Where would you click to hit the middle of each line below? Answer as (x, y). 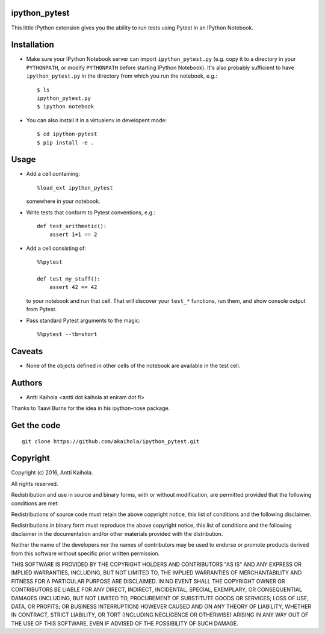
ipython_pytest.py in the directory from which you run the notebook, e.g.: (122, 76)
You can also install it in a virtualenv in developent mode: (97, 120)
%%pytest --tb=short (67, 334)
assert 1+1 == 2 (73, 235)
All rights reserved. (35, 483)
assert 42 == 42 (73, 287)
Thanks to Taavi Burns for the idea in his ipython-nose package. (91, 408)
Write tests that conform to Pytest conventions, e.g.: (91, 212)
